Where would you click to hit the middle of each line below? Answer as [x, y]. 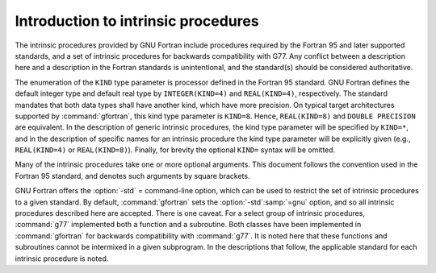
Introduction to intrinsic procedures [137, 21]
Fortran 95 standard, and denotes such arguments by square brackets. [132, 176]
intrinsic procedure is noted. [62, 259]
